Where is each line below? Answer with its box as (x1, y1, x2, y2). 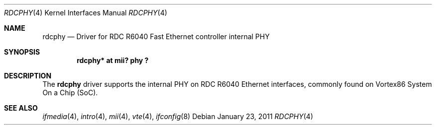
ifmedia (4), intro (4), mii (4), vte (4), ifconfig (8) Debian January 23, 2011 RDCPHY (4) (42, 112, 313, 121)
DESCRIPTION (4, 71, 52, 80)
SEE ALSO (4, 104, 38, 112)
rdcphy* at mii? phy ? (77, 56, 149, 64)
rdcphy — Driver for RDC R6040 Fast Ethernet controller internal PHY (42, 32, 270, 41)
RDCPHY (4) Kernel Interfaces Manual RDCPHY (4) (4, 8, 167, 17)
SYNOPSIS (4, 48, 40, 56)
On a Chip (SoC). (42, 88, 98, 97)
